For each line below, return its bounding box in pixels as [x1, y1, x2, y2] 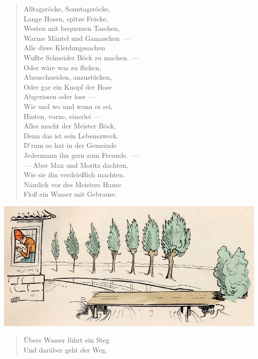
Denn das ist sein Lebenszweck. [23, 130, 119, 140]
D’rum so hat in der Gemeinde [23, 140, 117, 150]
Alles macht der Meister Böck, [23, 120, 116, 131]
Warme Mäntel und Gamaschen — [23, 32, 130, 43]
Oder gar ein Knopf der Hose [23, 81, 112, 92]
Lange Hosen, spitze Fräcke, [23, 13, 108, 23]
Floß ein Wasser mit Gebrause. [23, 189, 118, 199]
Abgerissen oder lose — [23, 91, 96, 102]
